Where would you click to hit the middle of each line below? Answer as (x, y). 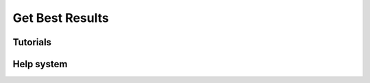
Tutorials (32, 42)
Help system (40, 64)
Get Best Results (61, 18)
